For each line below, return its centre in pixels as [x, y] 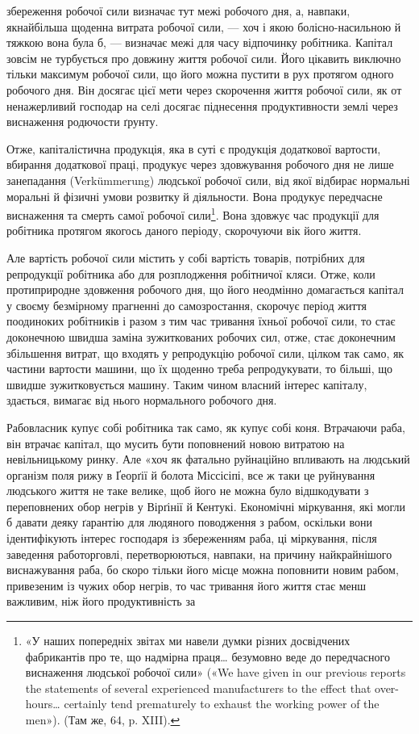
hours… [43, 704]
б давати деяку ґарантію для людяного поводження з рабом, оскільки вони [190, 522]
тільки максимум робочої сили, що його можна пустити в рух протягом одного [200, 74]
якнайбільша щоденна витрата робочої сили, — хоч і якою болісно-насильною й [204, 26]
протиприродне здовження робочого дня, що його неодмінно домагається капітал [205, 289]
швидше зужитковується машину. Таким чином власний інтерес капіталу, [187, 384]
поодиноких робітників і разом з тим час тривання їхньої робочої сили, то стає [201, 321]
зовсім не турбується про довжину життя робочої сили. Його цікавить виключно [204, 58]
